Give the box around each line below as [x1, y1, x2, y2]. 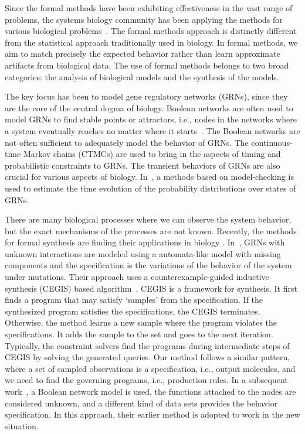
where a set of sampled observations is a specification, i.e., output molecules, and [5, 362, 296, 374]
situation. [5, 419, 39, 432]
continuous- [251, 136, 293, 148]
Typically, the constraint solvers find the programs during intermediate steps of [5, 339, 290, 351]
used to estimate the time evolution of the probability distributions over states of [5, 182, 296, 194]
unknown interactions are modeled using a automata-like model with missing [5, 247, 281, 259]
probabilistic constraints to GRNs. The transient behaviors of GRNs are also [5, 159, 280, 171]
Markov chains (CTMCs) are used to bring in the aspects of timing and [23, 148, 281, 160]
